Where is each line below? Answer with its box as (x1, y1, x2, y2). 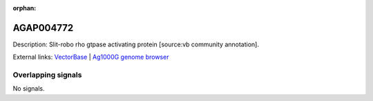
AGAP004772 (12, 21, 74, 34)
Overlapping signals (12, 70, 82, 80)
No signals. (12, 84, 45, 93)
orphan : (12, 4, 37, 12)
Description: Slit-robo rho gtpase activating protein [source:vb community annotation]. (12, 40, 259, 48)
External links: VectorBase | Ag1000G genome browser (12, 53, 169, 62)
